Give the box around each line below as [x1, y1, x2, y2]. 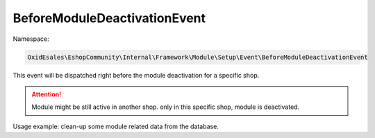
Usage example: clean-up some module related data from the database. [12, 122, 219, 130]
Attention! [31, 90, 62, 98]
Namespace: [12, 35, 49, 43]
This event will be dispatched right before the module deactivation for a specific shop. [12, 71, 260, 79]
